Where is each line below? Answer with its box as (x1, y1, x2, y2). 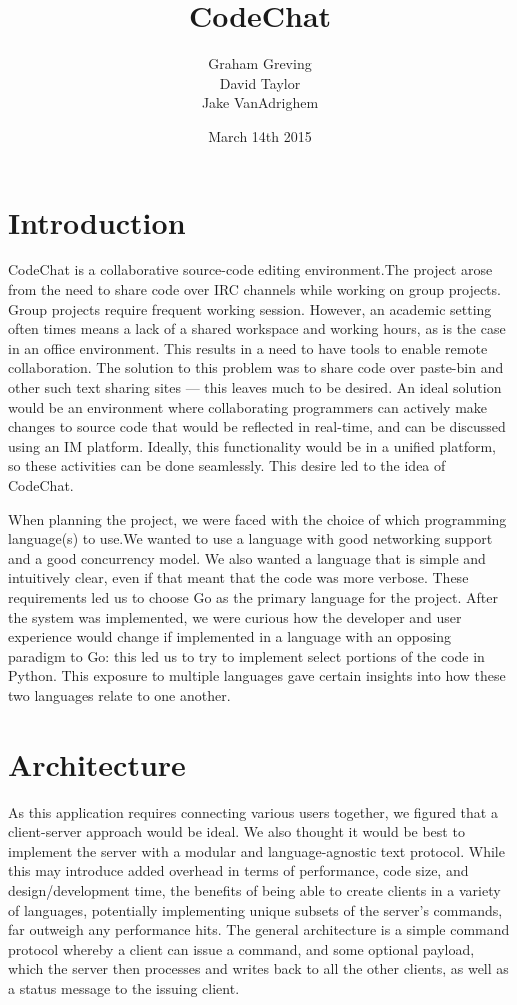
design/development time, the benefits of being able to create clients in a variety (8, 880, 501, 900)
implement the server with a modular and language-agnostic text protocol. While (8, 840, 505, 861)
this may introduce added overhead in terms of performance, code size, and (8, 860, 469, 881)
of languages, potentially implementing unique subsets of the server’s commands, (8, 899, 503, 920)
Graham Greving (208, 53, 312, 74)
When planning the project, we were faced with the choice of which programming (8, 508, 507, 529)
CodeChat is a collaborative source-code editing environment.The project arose (8, 259, 493, 280)
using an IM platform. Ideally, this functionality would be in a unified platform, (8, 435, 496, 456)
